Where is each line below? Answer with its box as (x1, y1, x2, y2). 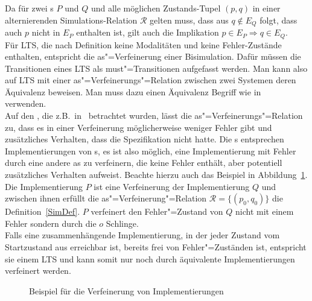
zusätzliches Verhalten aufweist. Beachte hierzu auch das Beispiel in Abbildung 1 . (5, 168, 308, 181)
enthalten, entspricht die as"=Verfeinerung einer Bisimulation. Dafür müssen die (5, 50, 301, 63)
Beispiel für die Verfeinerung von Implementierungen (29, 284, 224, 297)
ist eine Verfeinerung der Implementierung (94, 180, 250, 192)
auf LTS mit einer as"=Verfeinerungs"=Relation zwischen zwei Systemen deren (5, 74, 296, 86)
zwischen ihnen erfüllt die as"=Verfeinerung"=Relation (5, 192, 207, 204)
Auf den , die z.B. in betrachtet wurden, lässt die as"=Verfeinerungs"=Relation (5, 109, 303, 122)
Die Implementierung (5, 180, 83, 192)
